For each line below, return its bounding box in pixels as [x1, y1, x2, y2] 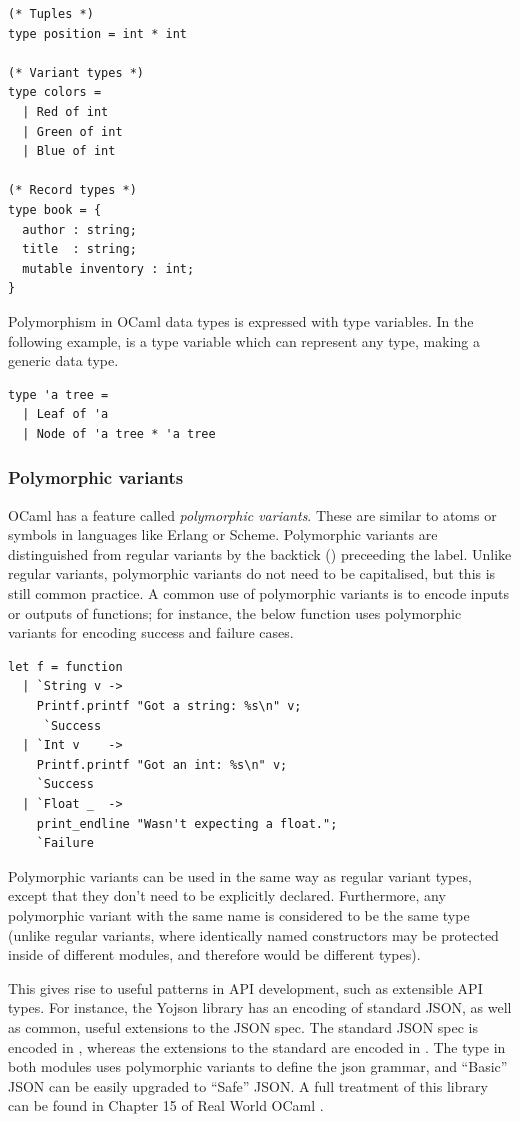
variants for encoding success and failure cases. [8, 622, 294, 643]
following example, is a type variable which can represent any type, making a [8, 330, 480, 351]
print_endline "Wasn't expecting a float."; [36, 816, 338, 831]
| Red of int [22, 104, 109, 119]
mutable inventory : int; [22, 261, 195, 276]
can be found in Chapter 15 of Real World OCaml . [8, 1095, 324, 1116]
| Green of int [22, 124, 123, 139]
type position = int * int [8, 26, 187, 41]
